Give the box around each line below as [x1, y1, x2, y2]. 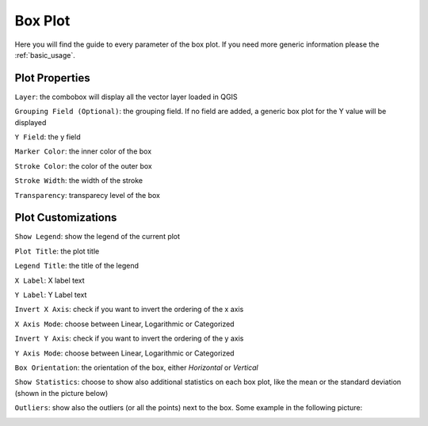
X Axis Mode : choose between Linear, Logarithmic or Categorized [14, 319, 235, 329]
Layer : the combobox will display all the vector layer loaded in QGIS [14, 92, 238, 101]
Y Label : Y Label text [14, 290, 87, 300]
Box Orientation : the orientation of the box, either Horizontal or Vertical [14, 363, 258, 372]
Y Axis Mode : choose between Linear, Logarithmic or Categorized [14, 348, 235, 358]
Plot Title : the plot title [14, 246, 100, 256]
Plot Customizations [14, 211, 117, 225]
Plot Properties [14, 71, 90, 85]
